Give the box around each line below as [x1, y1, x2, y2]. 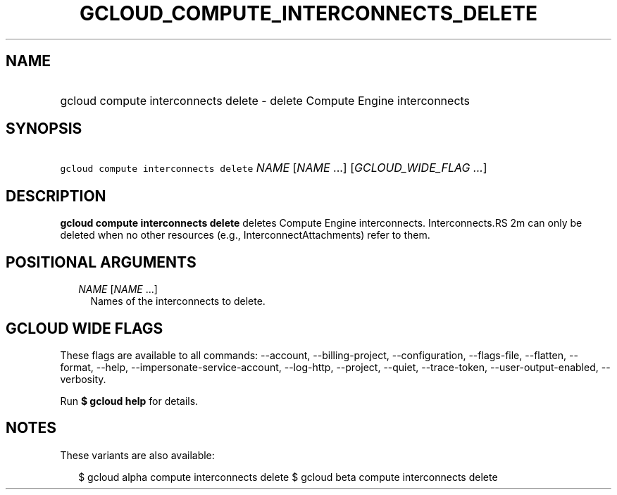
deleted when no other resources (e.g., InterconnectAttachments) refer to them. [60, 229, 430, 242]
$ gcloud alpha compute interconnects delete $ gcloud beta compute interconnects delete [78, 470, 498, 483]
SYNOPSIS [6, 120, 82, 138]
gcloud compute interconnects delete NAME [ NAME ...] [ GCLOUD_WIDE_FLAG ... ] [60, 161, 487, 175]
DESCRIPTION [6, 187, 106, 205]
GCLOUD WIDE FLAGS [6, 319, 163, 337]
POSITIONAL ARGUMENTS [6, 253, 197, 271]
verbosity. [60, 372, 106, 385]
